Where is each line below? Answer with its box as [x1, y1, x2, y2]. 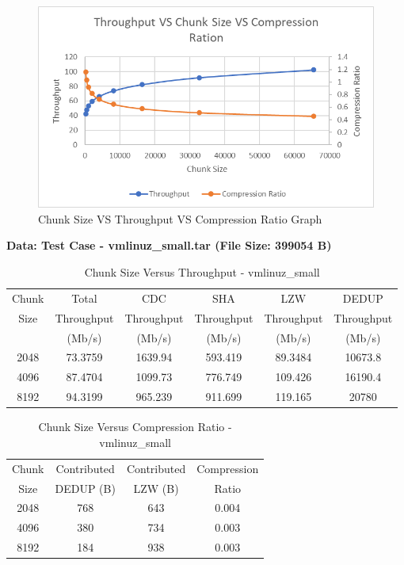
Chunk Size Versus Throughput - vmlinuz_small [84, 264, 320, 281]
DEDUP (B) [55, 479, 116, 496]
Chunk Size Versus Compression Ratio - [38, 418, 232, 435]
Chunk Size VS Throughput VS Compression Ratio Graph [38, 210, 322, 227]
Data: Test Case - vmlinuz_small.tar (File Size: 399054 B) [6, 237, 332, 254]
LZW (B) [133, 479, 179, 496]
